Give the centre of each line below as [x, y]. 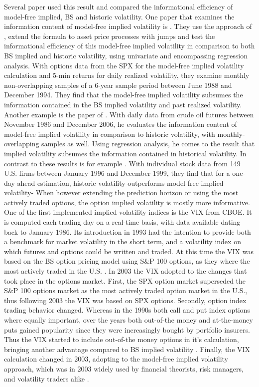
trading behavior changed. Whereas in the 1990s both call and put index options [127, 310]
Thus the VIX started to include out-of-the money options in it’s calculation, [122, 339]
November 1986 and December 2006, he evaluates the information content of [121, 124]
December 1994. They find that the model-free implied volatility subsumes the [124, 95]
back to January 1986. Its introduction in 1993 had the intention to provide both [128, 231]
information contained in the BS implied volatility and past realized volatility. [123, 104]
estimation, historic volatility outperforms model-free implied [130, 183]
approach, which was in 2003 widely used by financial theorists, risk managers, [124, 368]
